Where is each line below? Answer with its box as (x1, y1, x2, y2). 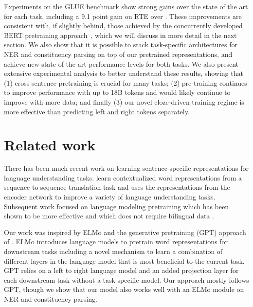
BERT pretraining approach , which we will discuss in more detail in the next (4, 30, 237, 40)
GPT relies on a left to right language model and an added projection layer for (4, 265, 239, 275)
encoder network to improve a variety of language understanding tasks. (4, 192, 216, 202)
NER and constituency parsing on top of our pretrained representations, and (4, 49, 233, 59)
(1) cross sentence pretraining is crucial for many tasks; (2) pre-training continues (4, 77, 247, 88)
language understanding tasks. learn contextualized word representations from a (4, 172, 242, 182)
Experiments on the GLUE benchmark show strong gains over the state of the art (4, 1, 248, 11)
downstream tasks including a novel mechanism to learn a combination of (4, 246, 223, 256)
